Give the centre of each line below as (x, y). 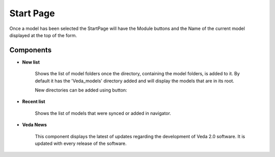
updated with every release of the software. (81, 143)
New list (31, 62)
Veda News (34, 125)
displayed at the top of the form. (43, 35)
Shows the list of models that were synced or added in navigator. (103, 113)
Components (31, 50)
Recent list (34, 102)
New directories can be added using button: (81, 90)
